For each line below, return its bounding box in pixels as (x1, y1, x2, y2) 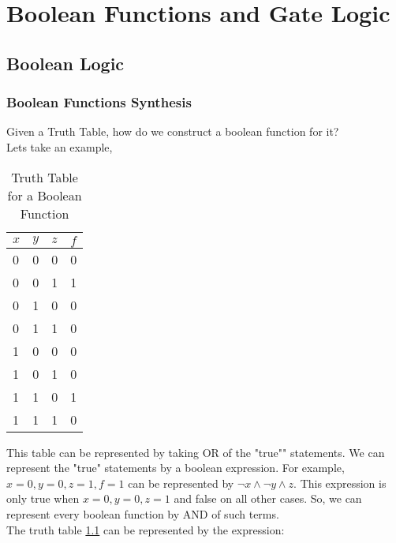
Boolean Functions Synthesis (6, 92, 192, 112)
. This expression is (293, 474, 387, 491)
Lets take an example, (6, 138, 113, 155)
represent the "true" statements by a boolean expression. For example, (6, 459, 345, 476)
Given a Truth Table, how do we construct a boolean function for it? (6, 123, 339, 140)
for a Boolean (7, 185, 82, 204)
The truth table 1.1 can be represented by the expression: (6, 521, 285, 537)
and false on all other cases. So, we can (174, 490, 362, 507)
